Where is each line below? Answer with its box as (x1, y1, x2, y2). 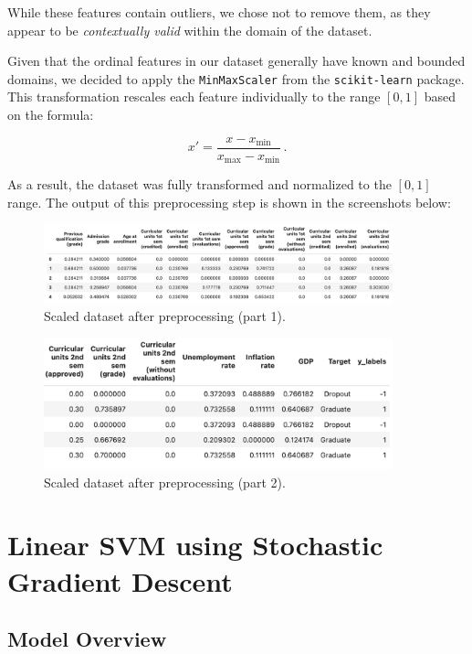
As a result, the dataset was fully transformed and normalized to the (7, 175, 392, 194)
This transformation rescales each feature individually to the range (7, 87, 381, 106)
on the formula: (7, 105, 94, 124)
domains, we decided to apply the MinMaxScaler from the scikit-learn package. (7, 69, 465, 88)
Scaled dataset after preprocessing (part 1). (44, 306, 286, 326)
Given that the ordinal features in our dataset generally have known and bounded (7, 51, 466, 70)
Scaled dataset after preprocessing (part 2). (44, 472, 286, 491)
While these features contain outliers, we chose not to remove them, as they (7, 3, 431, 21)
